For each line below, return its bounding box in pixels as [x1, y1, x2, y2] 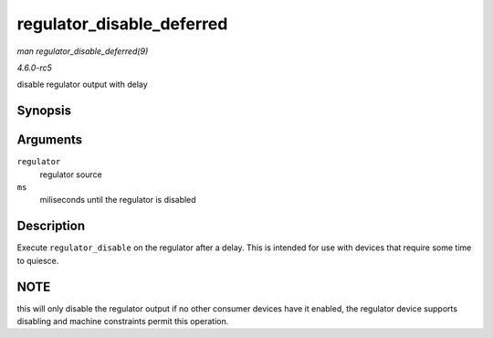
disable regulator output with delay [16, 79, 148, 90]
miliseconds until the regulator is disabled [39, 195, 196, 206]
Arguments [16, 132, 83, 148]
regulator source [39, 169, 102, 180]
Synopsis [16, 103, 72, 119]
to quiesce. [16, 255, 59, 266]
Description [16, 218, 86, 234]
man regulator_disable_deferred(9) [16, 46, 149, 57]
